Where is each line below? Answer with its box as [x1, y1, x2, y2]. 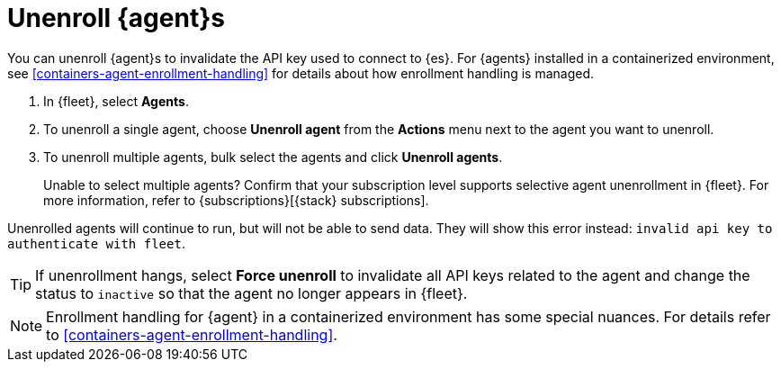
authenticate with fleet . [7, 235, 185, 251]
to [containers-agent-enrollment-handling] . [46, 325, 337, 344]
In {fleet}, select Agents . [43, 93, 189, 109]
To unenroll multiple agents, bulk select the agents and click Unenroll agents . [43, 148, 503, 165]
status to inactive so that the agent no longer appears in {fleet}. [35, 283, 468, 302]
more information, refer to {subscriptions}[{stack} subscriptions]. [43, 192, 429, 208]
